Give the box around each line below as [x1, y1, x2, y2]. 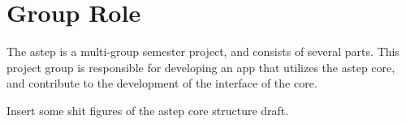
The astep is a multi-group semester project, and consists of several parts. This [6, 43, 400, 60]
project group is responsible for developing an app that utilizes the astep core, [6, 58, 395, 75]
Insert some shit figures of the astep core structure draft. [6, 101, 289, 118]
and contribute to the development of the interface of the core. [6, 75, 317, 92]
